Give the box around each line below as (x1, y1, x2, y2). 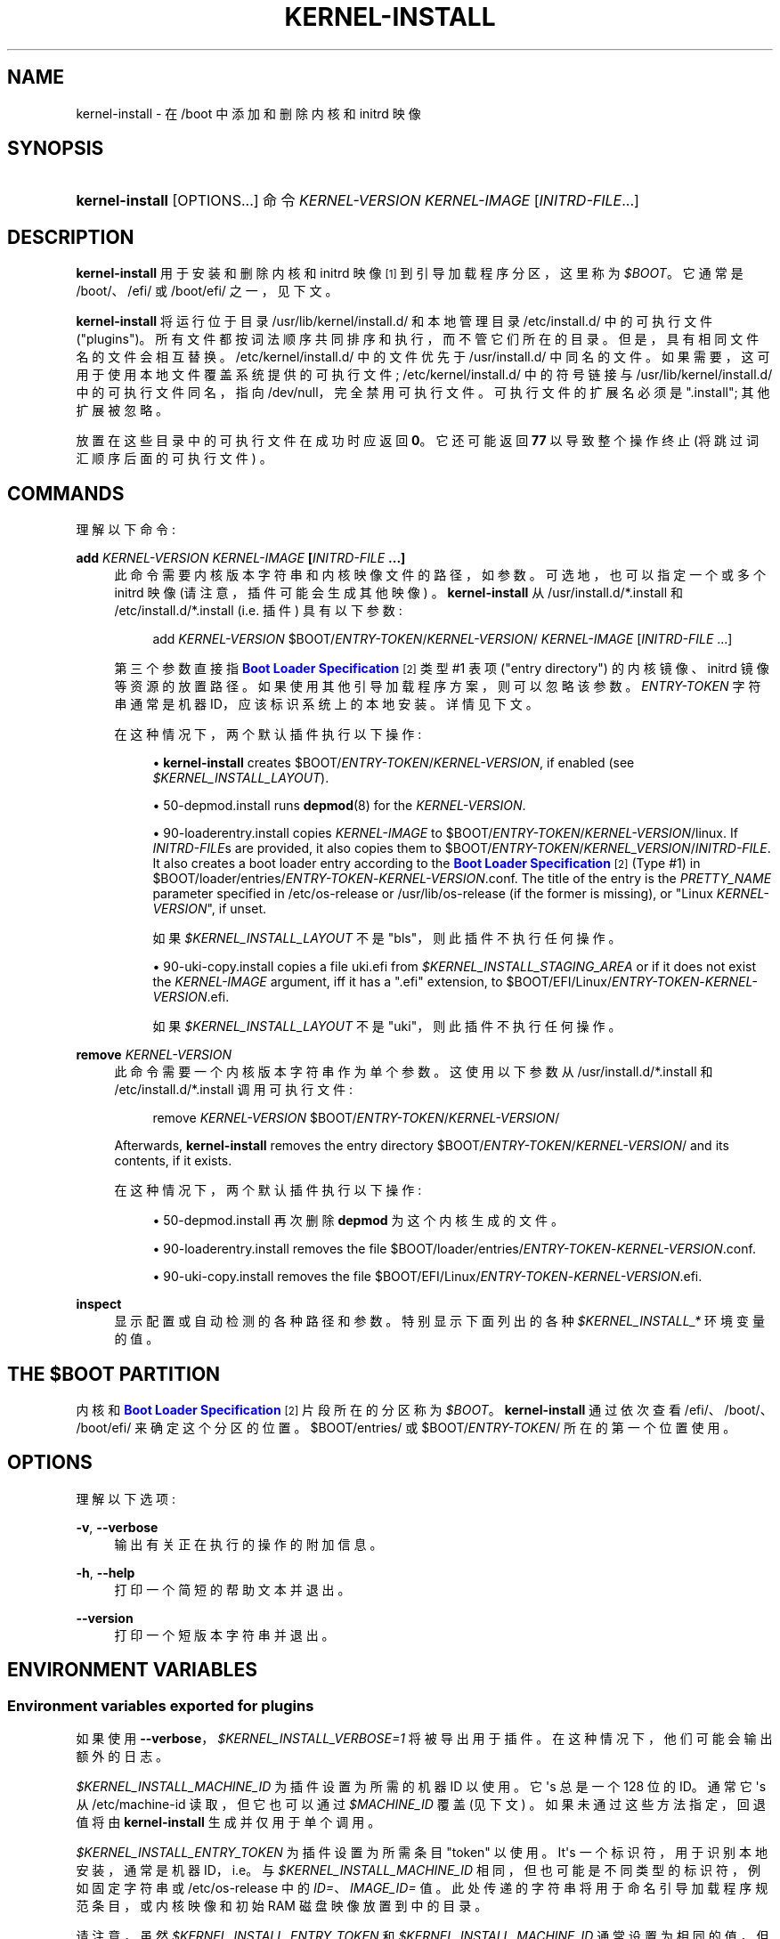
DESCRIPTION (7, 225, 134, 248)
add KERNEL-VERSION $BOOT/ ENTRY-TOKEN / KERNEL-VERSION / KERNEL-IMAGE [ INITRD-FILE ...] (152, 631, 733, 647)
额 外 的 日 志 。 (76, 1748, 169, 1765)
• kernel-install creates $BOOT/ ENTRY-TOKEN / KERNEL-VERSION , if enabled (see (152, 755, 635, 771)
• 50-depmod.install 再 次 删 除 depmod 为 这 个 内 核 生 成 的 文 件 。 (152, 1213, 564, 1229)
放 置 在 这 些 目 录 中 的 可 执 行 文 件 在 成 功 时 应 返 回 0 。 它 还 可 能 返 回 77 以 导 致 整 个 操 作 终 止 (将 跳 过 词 (76, 433, 759, 449)
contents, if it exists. (114, 1153, 232, 1169)
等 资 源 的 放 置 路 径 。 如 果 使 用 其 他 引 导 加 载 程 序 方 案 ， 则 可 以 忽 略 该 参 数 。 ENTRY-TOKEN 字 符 (114, 678, 761, 694)
